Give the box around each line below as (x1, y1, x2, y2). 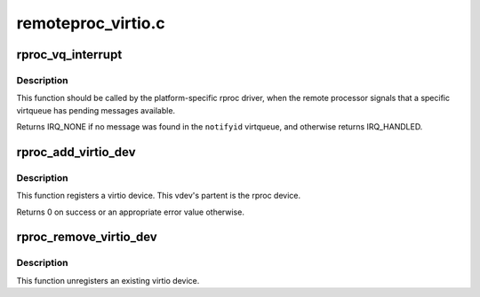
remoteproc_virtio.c (16, 13, 166, 33)
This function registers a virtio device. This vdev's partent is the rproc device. (16, 191, 301, 201)
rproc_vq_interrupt (16, 47, 123, 62)
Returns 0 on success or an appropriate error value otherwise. (16, 207, 244, 217)
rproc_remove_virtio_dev (16, 230, 157, 245)
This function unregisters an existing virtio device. (16, 275, 200, 285)
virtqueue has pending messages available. (16, 105, 176, 115)
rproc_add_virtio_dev (16, 145, 137, 160)
